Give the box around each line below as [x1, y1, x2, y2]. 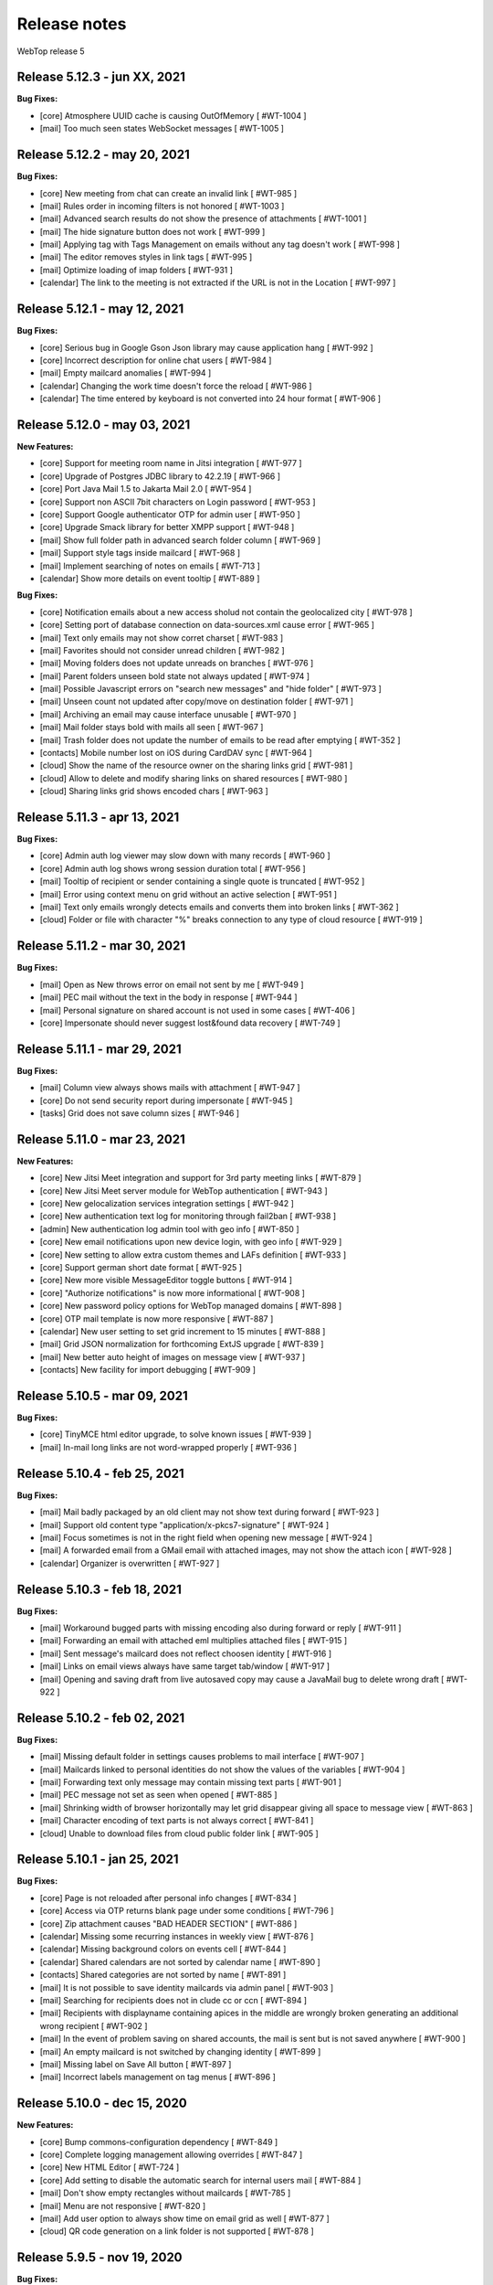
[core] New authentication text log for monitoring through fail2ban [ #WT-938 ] [39, 1211, 337, 1222]
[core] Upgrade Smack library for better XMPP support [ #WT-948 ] [39, 522, 295, 533]
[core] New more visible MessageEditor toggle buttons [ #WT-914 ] [39, 1275, 292, 1286]
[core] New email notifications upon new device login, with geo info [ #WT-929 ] [39, 1237, 342, 1248]
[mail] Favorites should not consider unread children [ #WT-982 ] [39, 644, 285, 655]
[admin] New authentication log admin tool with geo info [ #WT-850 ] [39, 1223, 299, 1234]
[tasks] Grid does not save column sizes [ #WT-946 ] [39, 1107, 240, 1119]
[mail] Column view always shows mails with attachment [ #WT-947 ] [39, 1082, 300, 1093]
